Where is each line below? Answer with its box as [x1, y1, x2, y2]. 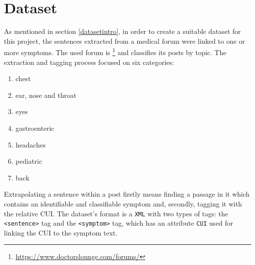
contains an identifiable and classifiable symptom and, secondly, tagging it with [4, 198, 242, 208]
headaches [15, 139, 46, 149]
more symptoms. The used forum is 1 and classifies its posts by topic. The [4, 46, 227, 57]
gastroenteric [15, 122, 54, 133]
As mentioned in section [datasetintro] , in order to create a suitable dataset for [4, 26, 241, 36]
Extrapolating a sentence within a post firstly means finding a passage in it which [4, 189, 250, 199]
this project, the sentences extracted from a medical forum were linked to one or [4, 35, 245, 46]
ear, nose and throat [15, 89, 76, 100]
